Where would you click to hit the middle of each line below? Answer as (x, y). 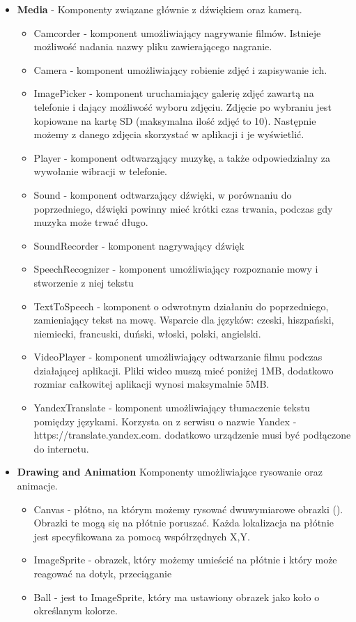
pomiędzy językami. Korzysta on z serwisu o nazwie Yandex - (165, 421)
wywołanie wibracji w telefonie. (101, 171)
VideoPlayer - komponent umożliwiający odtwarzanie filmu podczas (178, 357)
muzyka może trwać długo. (91, 222)
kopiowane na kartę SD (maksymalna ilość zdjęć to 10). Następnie (175, 120)
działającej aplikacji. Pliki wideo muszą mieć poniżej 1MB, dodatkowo (184, 370)
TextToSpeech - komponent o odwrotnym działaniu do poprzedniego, (181, 306)
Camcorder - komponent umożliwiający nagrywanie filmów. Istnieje (177, 32)
